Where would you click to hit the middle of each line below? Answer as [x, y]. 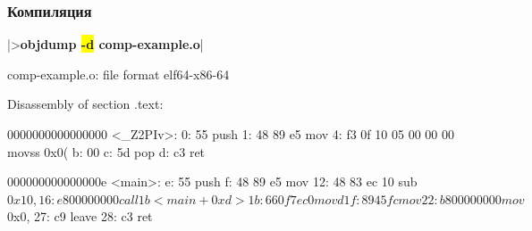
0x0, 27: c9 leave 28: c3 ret [80, 216]
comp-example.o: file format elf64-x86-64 [118, 74]
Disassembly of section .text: [85, 104]
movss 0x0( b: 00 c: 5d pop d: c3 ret [106, 151]
